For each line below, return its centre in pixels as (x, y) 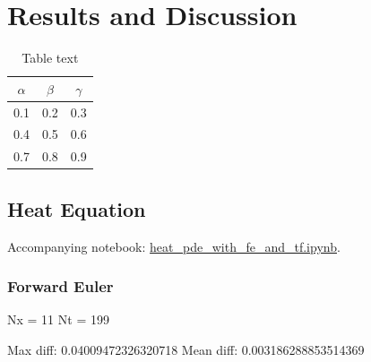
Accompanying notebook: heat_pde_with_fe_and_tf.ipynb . (174, 246)
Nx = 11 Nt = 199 (58, 319)
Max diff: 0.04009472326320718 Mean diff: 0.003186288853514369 (186, 349)
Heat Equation (77, 208)
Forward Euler (60, 286)
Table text (50, 58)
